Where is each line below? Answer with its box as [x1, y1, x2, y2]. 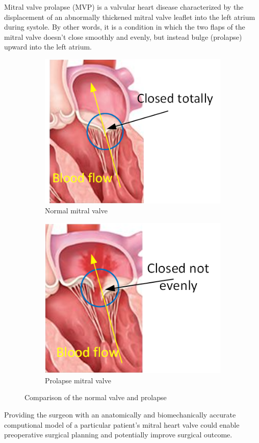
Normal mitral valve [45, 205, 108, 216]
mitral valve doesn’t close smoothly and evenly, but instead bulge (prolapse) [4, 31, 242, 42]
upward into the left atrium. [4, 41, 92, 52]
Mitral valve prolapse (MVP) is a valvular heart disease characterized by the [4, 2, 244, 12]
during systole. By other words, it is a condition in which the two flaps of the [4, 21, 245, 32]
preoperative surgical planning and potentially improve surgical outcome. [4, 429, 232, 440]
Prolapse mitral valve [45, 375, 111, 385]
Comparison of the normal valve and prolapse [24, 392, 167, 403]
